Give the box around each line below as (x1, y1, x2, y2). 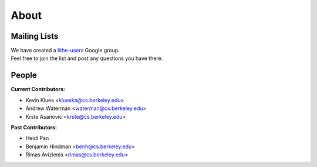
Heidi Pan (25, 135, 49, 142)
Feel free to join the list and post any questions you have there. (11, 55, 163, 62)
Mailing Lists (11, 31, 59, 41)
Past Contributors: (11, 123, 57, 131)
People (11, 71, 38, 81)
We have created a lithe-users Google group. (11, 47, 120, 54)
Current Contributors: (11, 86, 66, 93)
